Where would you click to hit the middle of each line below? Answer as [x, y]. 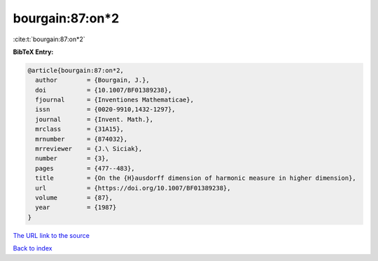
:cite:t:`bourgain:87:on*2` [49, 39]
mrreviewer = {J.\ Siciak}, [89, 149]
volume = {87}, [74, 198]
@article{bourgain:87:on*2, [76, 70]
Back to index [33, 248]
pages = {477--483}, [85, 168]
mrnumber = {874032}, [82, 139]
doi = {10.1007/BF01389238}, [104, 90]
